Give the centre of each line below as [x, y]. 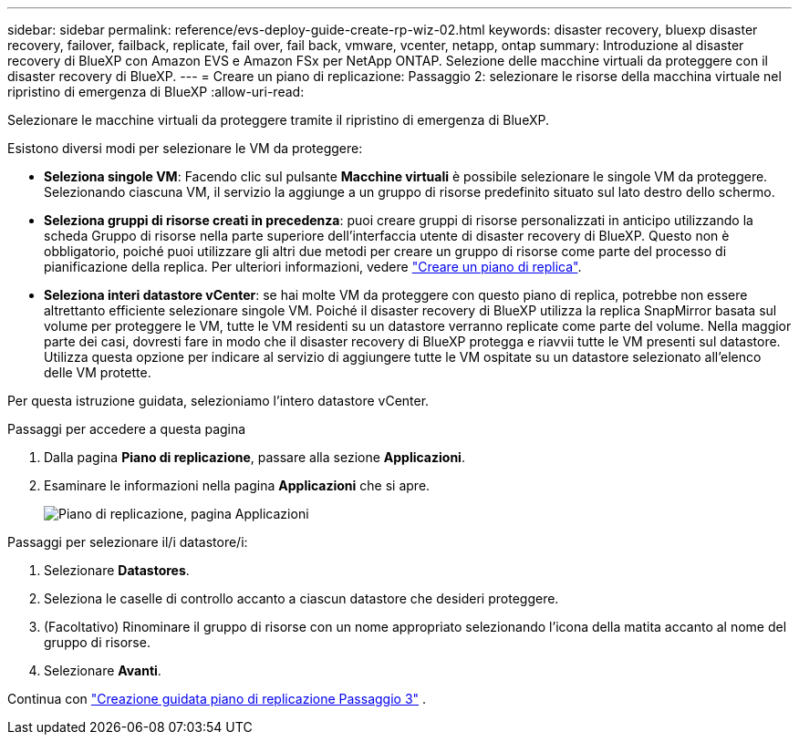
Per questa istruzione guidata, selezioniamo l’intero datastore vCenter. [218, 401]
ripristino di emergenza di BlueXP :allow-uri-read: [156, 92]
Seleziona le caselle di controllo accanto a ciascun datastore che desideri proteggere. [301, 598]
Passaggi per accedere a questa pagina [127, 429]
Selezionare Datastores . [117, 570]
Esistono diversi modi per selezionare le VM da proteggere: [185, 148]
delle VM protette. [98, 372]
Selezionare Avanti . [103, 670]
